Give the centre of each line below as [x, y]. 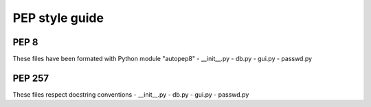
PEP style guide [58, 18]
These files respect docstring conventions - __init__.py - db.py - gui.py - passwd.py [131, 94]
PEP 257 [31, 78]
